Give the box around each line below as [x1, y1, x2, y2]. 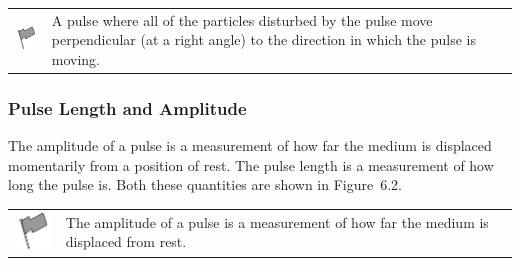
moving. [51, 48, 100, 69]
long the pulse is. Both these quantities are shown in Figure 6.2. [8, 174, 403, 195]
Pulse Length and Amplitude [8, 95, 247, 120]
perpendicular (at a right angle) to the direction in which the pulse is [51, 29, 476, 50]
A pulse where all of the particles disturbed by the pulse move [51, 9, 433, 30]
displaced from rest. [65, 231, 187, 252]
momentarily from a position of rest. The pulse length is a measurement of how [8, 154, 494, 175]
